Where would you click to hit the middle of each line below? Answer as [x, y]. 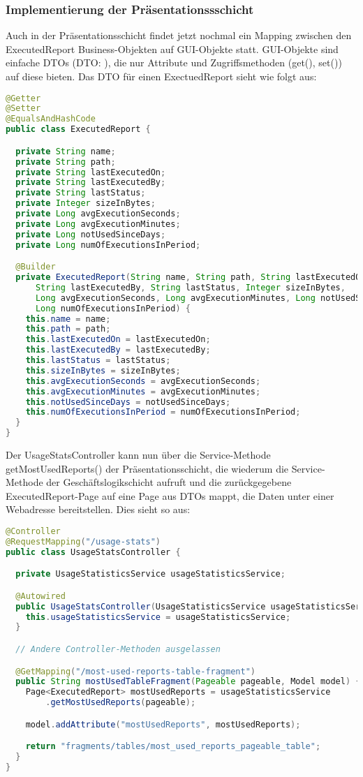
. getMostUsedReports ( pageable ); [121, 703]
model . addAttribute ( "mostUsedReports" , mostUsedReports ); [163, 724]
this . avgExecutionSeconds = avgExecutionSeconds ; [143, 381]
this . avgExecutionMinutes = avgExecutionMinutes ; [143, 391]
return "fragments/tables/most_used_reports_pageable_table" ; [173, 747]
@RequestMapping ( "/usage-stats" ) [83, 541]
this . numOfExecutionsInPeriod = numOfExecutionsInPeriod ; [163, 412]
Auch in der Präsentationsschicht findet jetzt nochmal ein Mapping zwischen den [179, 35]
